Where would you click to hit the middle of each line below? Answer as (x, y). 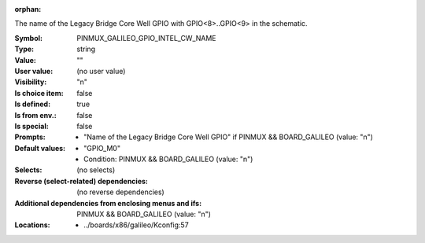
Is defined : (33, 104)
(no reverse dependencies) (120, 192)
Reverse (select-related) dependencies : (81, 181)
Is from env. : (35, 115)
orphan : (28, 9)
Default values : (40, 148)
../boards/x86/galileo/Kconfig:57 (136, 225)
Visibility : (31, 82)
